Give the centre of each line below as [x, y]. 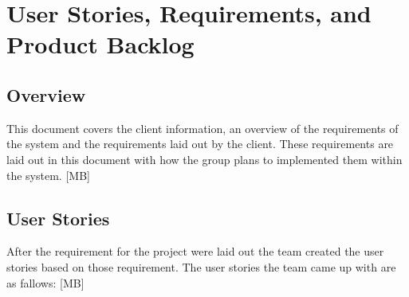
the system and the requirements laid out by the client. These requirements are [200, 144]
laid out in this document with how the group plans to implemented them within [204, 159]
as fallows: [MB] [45, 282]
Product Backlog [100, 44]
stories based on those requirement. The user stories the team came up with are [201, 266]
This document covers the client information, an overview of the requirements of [203, 128]
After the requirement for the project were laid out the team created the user [195, 251]
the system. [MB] [48, 175]
